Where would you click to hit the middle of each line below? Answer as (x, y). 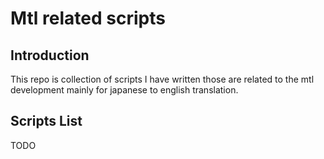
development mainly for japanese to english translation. (124, 90)
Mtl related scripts (88, 18)
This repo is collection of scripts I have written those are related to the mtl (162, 79)
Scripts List (46, 121)
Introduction (50, 55)
